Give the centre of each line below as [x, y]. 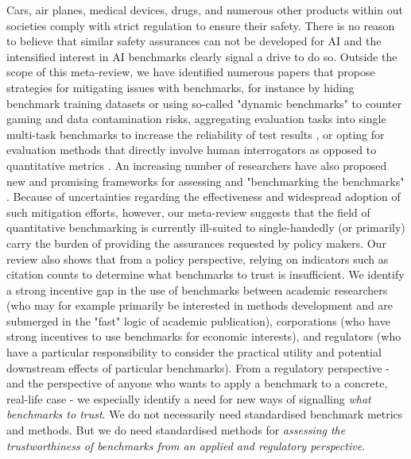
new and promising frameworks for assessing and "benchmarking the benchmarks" [205, 181]
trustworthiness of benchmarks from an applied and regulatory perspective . [186, 445]
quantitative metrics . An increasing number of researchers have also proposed [197, 165]
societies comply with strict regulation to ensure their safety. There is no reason [201, 25]
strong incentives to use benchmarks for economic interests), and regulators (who [204, 336]
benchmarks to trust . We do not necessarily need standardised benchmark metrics [205, 414]
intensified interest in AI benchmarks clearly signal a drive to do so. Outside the [202, 56]
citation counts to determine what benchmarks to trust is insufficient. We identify [205, 274]
